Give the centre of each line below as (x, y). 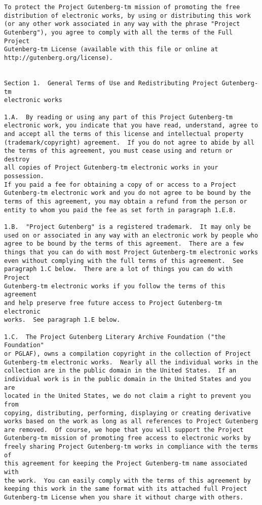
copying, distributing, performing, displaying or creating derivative (127, 413)
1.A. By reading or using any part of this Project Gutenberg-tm (119, 117)
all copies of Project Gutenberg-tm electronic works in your (111, 168)
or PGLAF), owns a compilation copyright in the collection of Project (127, 353)
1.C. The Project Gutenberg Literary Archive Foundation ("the (115, 337)
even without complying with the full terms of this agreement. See (124, 261)
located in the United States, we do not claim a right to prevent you (127, 396)
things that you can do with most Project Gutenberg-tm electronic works (131, 252)
